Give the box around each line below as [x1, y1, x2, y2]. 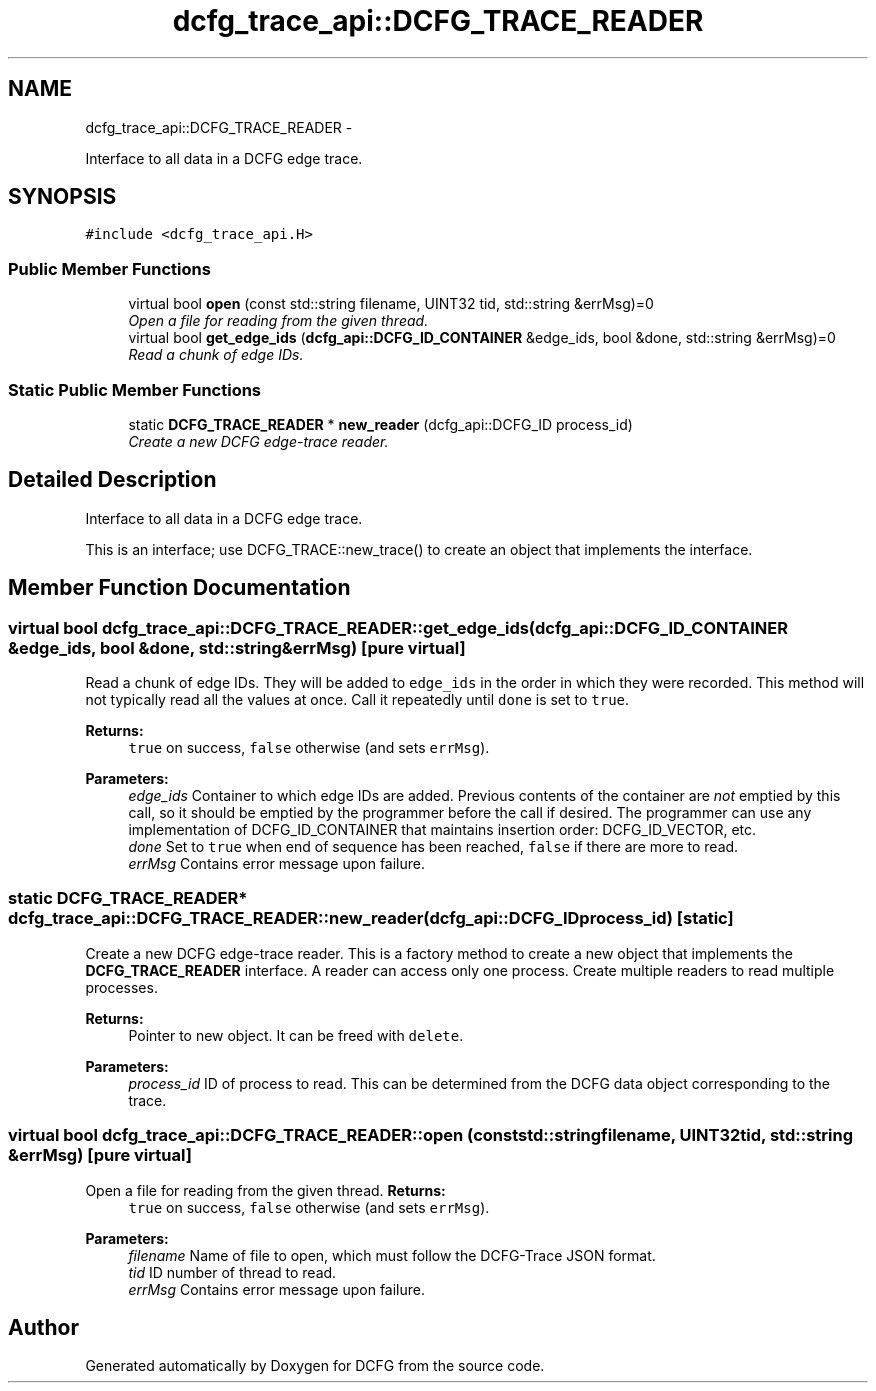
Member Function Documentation [8, 575, 351, 601]
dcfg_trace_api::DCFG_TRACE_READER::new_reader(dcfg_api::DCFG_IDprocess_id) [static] [8, 908, 734, 929]
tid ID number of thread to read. [128, 1263, 337, 1281]
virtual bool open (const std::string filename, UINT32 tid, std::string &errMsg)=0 [128, 295, 654, 313]
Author [8, 1314, 79, 1340]
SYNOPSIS [8, 184, 117, 210]
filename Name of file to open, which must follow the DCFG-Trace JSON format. [128, 1246, 656, 1264]
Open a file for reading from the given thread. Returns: [85, 1181, 446, 1199]
